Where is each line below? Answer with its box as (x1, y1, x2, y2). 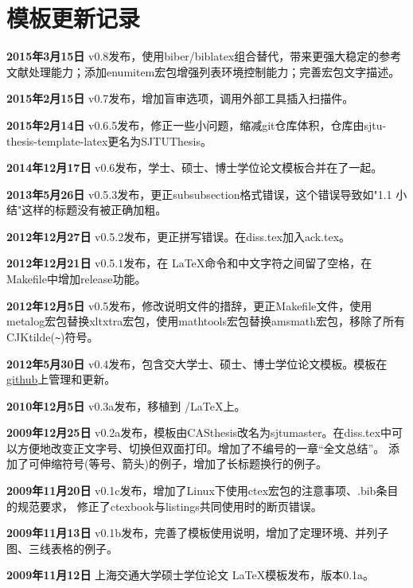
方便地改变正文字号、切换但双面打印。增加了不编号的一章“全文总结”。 (17, 439, 385, 456)
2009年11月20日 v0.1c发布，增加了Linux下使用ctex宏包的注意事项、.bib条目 (6, 482, 399, 499)
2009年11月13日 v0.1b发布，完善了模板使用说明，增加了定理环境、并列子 (6, 524, 389, 541)
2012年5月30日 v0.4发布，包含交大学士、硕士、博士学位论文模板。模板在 (6, 355, 388, 372)
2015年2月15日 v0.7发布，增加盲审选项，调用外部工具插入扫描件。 (6, 90, 354, 107)
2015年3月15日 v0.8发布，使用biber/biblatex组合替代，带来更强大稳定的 (6, 48, 380, 64)
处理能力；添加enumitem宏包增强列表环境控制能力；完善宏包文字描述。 (28, 63, 400, 80)
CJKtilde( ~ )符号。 (6, 328, 99, 345)
